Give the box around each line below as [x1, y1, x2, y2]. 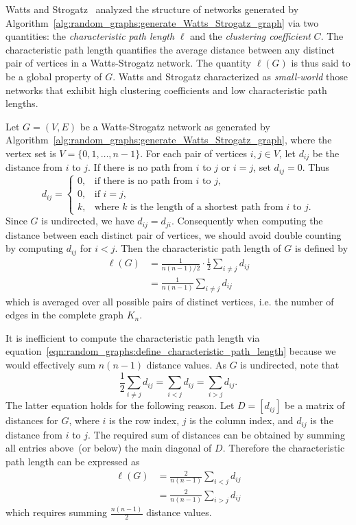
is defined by [294, 241, 348, 255]
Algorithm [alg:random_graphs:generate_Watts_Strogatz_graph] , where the [5, 132, 332, 147]
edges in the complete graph [5, 307, 123, 322]
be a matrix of [285, 398, 345, 412]
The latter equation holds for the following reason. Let [5, 398, 235, 412]
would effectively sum [5, 358, 96, 371]
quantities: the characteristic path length [5, 29, 175, 43]
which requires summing [5, 505, 108, 520]
